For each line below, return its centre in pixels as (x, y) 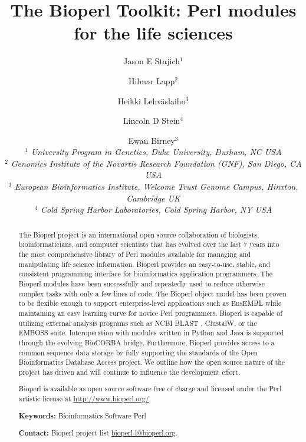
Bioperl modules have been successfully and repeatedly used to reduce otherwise (142, 283)
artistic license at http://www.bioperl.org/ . (85, 399)
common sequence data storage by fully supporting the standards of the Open (138, 352)
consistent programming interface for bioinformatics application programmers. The (146, 274)
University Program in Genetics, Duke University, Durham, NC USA (156, 152)
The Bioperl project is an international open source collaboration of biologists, (139, 234)
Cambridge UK (153, 198)
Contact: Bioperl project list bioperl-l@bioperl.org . (98, 433)
